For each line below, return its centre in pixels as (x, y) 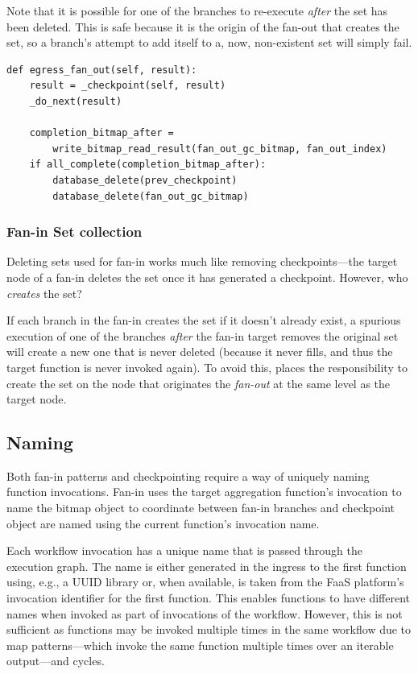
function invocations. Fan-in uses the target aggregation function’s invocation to (204, 492)
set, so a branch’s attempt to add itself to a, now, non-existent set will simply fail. (209, 42)
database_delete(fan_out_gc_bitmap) (151, 196)
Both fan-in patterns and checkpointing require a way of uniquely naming (188, 476)
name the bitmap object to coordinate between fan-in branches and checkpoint (201, 508)
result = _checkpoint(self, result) (128, 86)
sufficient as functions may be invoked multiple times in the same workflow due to (209, 629)
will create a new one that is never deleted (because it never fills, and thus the (200, 351)
